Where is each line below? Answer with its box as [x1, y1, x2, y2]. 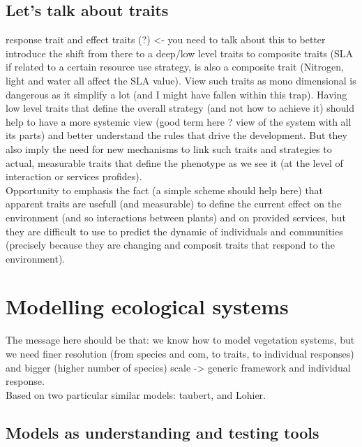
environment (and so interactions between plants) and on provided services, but [6, 210, 346, 224]
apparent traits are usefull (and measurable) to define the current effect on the [6, 196, 342, 211]
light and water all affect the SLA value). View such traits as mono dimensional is [6, 73, 356, 87]
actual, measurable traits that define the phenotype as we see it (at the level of [6, 155, 343, 170]
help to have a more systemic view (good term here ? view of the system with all [6, 114, 352, 129]
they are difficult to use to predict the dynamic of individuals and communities [6, 223, 343, 238]
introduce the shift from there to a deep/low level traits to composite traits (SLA [6, 45, 354, 60]
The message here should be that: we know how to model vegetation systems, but [6, 332, 355, 347]
